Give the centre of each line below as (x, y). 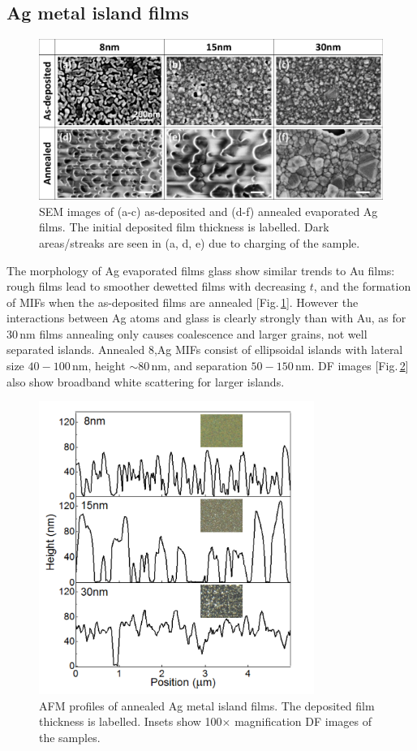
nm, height (99, 366)
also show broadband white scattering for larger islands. (146, 381)
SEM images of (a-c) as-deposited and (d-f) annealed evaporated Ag (208, 211)
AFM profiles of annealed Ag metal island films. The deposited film (207, 705)
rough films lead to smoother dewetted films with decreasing (157, 286)
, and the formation (362, 286)
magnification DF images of (303, 721)
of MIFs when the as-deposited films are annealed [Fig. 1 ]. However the (183, 302)
